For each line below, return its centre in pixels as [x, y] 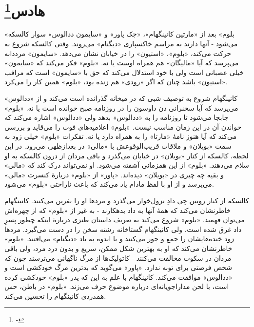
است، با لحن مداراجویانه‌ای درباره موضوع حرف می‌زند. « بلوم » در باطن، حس [117, 286]
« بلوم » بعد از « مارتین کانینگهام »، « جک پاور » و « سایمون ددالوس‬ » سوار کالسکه [119, 34]
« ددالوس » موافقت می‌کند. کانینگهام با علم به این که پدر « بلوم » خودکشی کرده [118, 277]
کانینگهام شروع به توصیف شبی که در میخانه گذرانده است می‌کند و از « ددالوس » [121, 98]
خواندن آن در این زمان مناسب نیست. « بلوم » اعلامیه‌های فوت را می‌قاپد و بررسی [123, 126]
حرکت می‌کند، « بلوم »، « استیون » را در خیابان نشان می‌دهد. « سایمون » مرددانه [118, 53]
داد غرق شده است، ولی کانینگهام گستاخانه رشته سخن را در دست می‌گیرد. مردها [123, 229]
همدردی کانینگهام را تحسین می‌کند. [55, 296]
